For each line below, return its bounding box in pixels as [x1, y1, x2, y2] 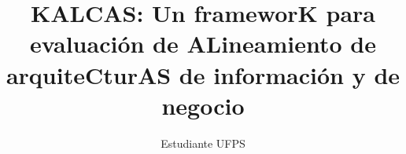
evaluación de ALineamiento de [30, 27, 376, 60]
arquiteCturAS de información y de [6, 58, 400, 90]
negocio [161, 89, 245, 121]
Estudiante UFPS [161, 134, 245, 151]
